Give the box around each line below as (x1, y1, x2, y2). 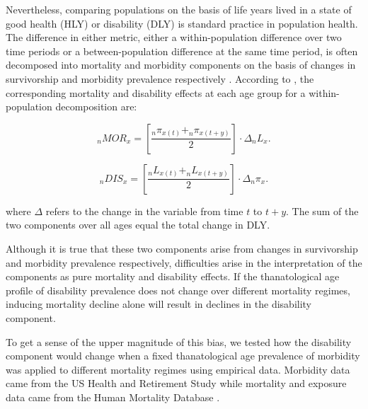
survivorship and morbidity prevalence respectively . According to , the (6, 71, 314, 86)
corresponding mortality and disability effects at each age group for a (6, 85, 306, 100)
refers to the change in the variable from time (45, 203, 243, 218)
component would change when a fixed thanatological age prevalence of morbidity (6, 348, 360, 363)
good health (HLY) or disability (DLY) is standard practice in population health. (6, 16, 358, 30)
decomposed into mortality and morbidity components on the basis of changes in (6, 57, 356, 72)
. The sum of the (286, 203, 359, 218)
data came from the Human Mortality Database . (6, 389, 220, 404)
